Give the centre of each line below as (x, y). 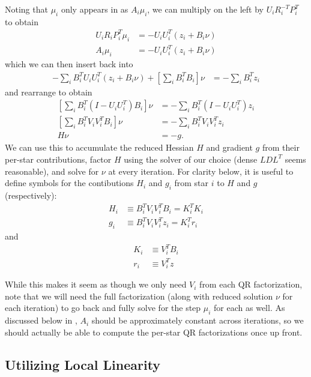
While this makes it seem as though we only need (96, 284)
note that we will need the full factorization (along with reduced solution (139, 296)
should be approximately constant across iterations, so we (198, 320)
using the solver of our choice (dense (191, 159)
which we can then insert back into (69, 64)
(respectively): (31, 195)
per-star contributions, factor (58, 159)
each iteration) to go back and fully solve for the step (103, 308)
